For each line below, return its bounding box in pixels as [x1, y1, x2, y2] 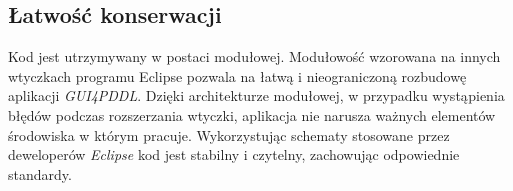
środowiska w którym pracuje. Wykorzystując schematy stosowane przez [8, 124, 450, 145]
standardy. [8, 163, 72, 184]
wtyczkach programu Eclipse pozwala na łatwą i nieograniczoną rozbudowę [8, 65, 467, 86]
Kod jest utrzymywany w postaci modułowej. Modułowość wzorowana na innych [8, 46, 501, 67]
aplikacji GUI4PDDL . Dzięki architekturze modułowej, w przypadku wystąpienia [8, 85, 505, 106]
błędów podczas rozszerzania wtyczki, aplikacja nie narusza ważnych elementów [8, 104, 496, 125]
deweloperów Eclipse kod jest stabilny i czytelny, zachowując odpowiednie [8, 144, 460, 165]
